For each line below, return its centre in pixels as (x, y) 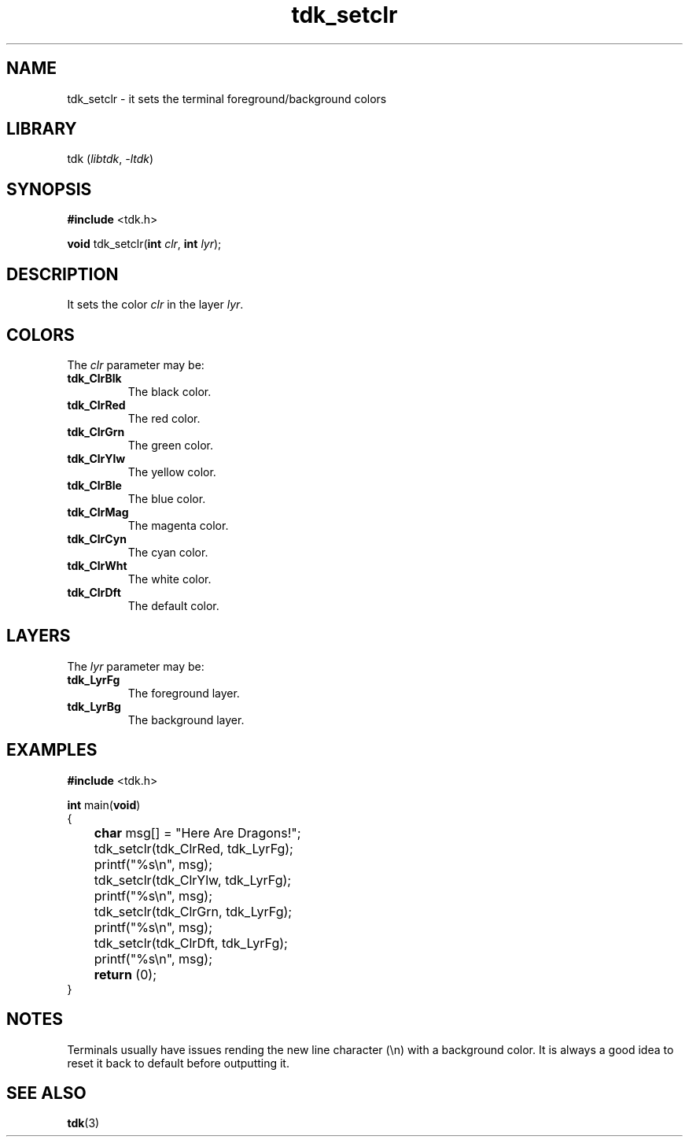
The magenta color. (178, 525)
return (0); (125, 974)
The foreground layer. (184, 693)
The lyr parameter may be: (136, 666)
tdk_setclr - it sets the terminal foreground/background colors (227, 98)
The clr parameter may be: (136, 364)
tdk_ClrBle (94, 485)
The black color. (169, 391)
